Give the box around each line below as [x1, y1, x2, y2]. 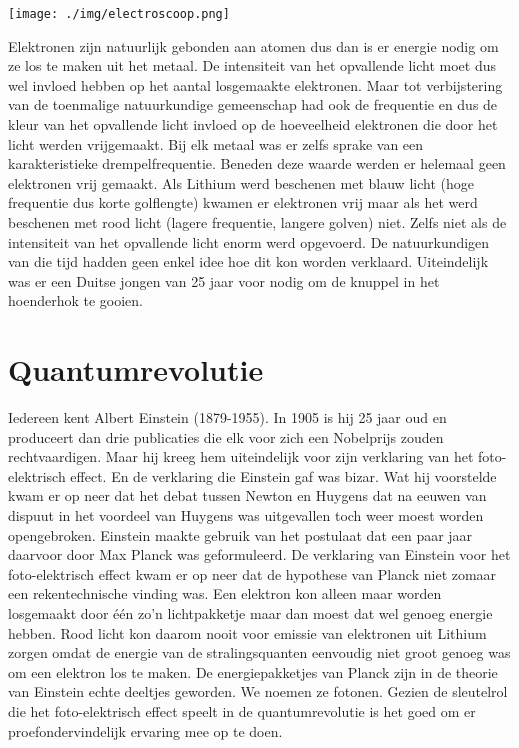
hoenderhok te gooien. [8, 290, 144, 311]
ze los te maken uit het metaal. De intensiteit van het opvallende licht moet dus [8, 55, 497, 76]
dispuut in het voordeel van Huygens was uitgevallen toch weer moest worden [8, 505, 484, 526]
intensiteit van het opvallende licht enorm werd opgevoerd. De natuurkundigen [8, 231, 490, 252]
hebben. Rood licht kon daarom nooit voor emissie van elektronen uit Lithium [8, 622, 487, 643]
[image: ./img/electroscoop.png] [8, 7, 230, 21]
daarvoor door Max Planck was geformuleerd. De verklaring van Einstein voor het [8, 544, 511, 565]
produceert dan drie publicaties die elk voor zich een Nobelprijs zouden [8, 426, 444, 447]
